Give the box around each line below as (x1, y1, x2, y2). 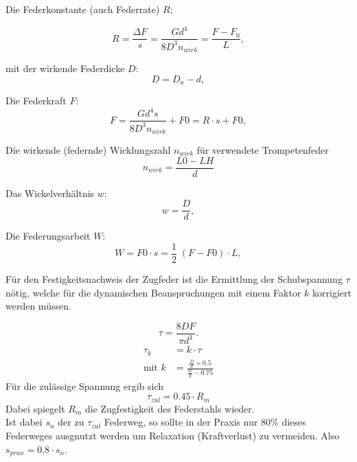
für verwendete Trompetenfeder (196, 142, 329, 157)
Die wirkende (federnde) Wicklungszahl (5, 142, 171, 157)
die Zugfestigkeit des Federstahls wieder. (84, 401, 255, 415)
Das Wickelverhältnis (5, 185, 95, 200)
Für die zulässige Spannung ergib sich (5, 378, 164, 393)
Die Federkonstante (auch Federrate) (5, 2, 160, 16)
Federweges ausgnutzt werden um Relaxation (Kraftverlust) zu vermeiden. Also (5, 428, 340, 442)
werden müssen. (5, 299, 71, 313)
